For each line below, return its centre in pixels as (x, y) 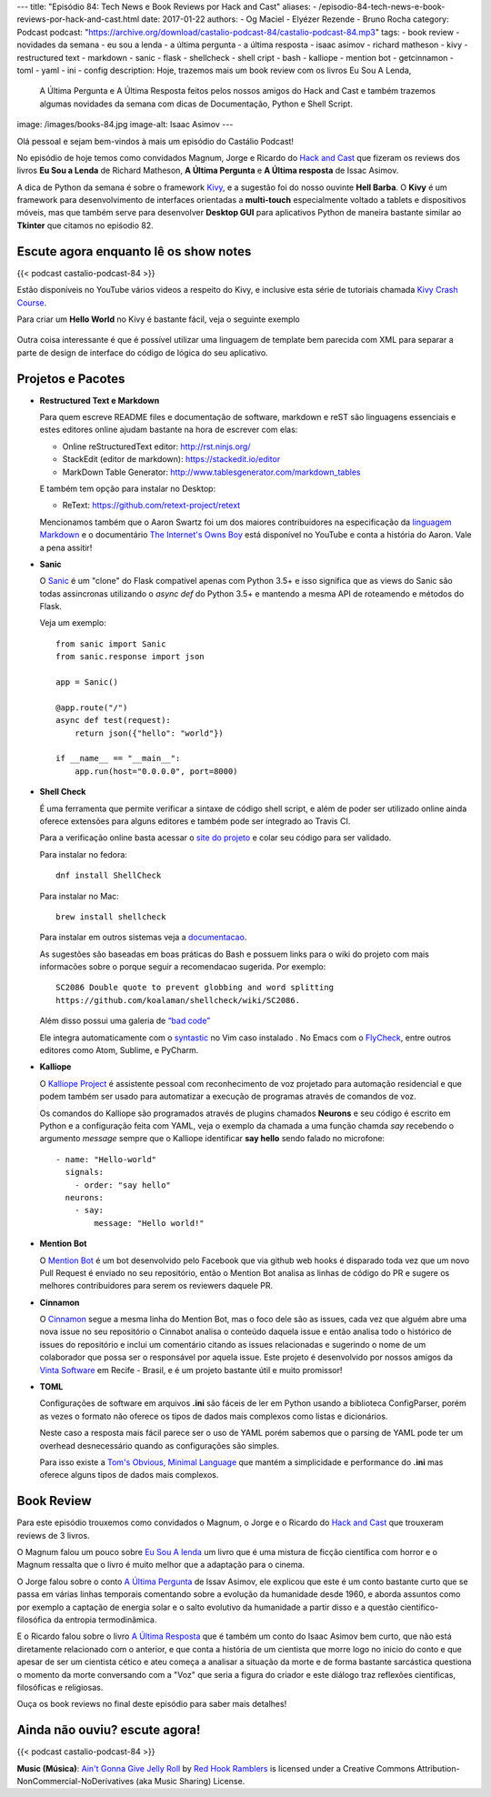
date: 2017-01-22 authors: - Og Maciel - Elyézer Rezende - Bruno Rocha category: (295, 19)
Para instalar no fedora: (83, 854)
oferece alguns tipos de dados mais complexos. (129, 1475)
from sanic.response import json (130, 657)
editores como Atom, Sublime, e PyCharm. (119, 1050)
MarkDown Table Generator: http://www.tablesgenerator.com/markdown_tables (211, 472)
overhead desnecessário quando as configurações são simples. (160, 1445)
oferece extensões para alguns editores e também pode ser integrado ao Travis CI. (195, 821)
